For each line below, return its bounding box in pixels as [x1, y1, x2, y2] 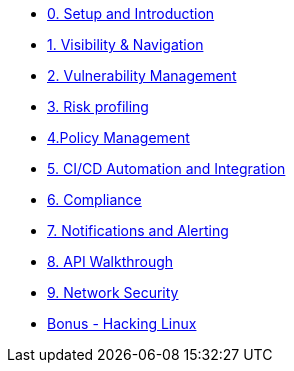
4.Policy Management [47, 129, 190, 146]
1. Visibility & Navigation [47, 36, 204, 53]
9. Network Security [47, 284, 179, 301]
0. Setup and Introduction [47, 5, 215, 22]
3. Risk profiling [47, 98, 149, 115]
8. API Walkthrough [47, 253, 174, 270]
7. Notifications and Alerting [47, 222, 229, 239]
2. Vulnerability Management [47, 67, 237, 84]
